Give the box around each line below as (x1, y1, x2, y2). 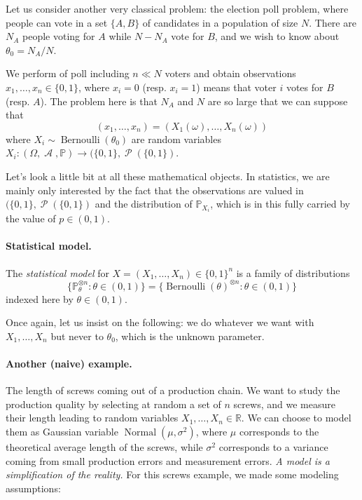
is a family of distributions (236, 265, 350, 280)
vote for (171, 29, 204, 43)
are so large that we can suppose (207, 93, 348, 108)
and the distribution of (95, 196, 193, 211)
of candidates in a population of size (142, 15, 298, 29)
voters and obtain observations (165, 66, 296, 81)
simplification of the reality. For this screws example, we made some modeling (6, 467, 339, 482)
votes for (286, 79, 323, 94)
